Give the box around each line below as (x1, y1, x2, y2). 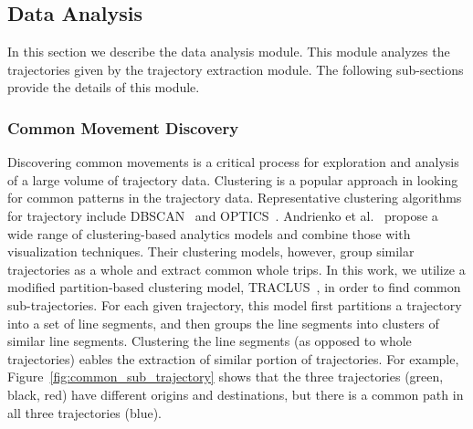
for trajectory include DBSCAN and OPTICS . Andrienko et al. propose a (7, 205, 438, 225)
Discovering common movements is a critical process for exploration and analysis (7, 152, 459, 172)
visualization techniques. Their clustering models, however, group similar (7, 242, 415, 261)
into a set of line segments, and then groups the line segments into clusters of (7, 313, 439, 332)
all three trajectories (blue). (7, 403, 162, 422)
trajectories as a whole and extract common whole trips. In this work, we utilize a (7, 259, 466, 278)
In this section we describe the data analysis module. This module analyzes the (7, 42, 450, 61)
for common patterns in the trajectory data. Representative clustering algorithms (7, 188, 462, 207)
